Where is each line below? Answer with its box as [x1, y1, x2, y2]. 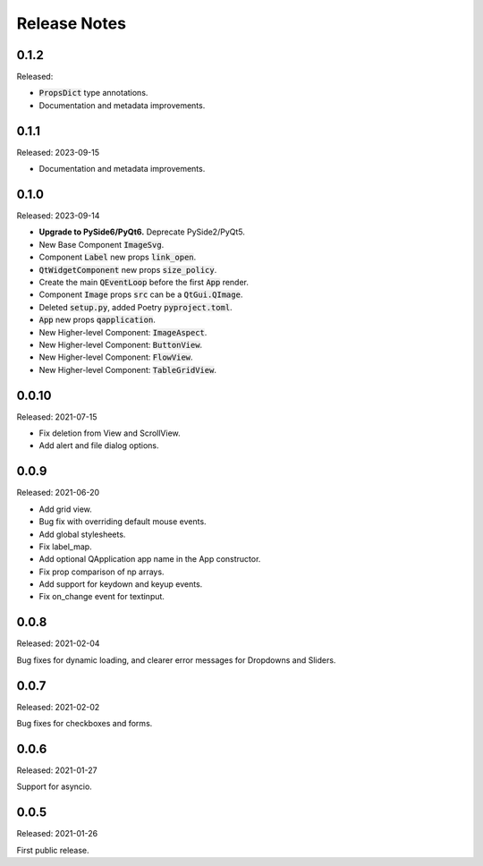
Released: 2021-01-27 [16, 765, 97, 776]
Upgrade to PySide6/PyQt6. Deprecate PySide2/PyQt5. [38, 226, 246, 237]
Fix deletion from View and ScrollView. [38, 428, 181, 438]
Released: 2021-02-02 [16, 701, 100, 712]
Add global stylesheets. [38, 529, 126, 539]
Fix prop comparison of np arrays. [38, 566, 165, 577]
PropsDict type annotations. [38, 88, 148, 98]
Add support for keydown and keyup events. [38, 579, 203, 590]
